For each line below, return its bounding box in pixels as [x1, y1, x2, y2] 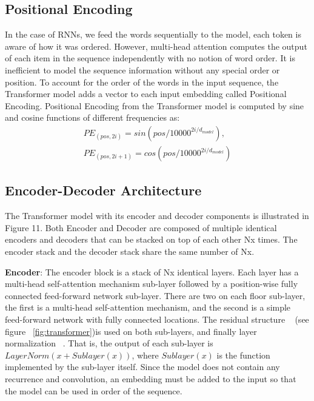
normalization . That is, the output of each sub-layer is [5, 337, 213, 349]
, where [132, 348, 159, 361]
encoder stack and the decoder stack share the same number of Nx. [5, 245, 255, 257]
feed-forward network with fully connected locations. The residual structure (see [5, 312, 309, 325]
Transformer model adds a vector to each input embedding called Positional [5, 87, 287, 100]
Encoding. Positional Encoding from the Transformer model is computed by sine [5, 99, 304, 112]
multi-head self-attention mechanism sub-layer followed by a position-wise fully [5, 277, 298, 290]
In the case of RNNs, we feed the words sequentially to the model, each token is [5, 28, 301, 41]
